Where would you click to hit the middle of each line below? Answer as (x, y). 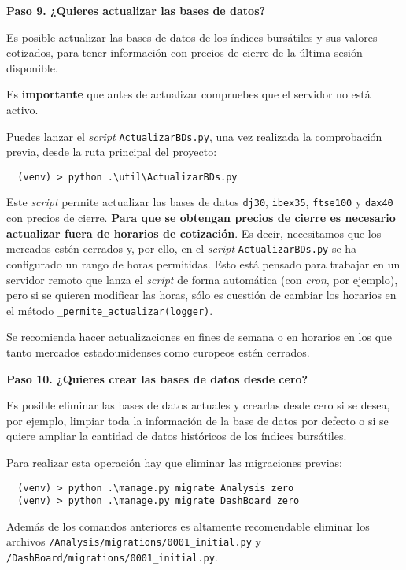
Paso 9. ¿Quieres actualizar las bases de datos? (136, 10)
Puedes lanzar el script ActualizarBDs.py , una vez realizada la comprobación (194, 136)
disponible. (32, 67)
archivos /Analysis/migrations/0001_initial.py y (134, 541)
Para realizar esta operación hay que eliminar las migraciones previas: (174, 462)
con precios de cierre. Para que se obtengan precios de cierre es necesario (201, 218)
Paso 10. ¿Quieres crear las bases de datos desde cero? (157, 378)
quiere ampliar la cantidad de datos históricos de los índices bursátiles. (177, 436)
